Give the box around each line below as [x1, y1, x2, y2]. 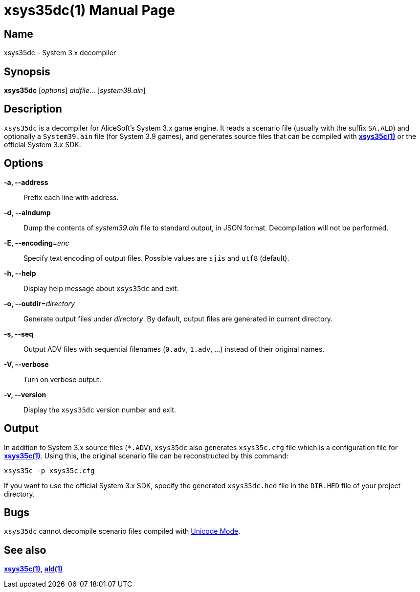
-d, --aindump [4, 208, 51, 217]
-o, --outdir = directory [4, 299, 75, 308]
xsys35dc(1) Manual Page [4, 2, 175, 19]
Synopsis [4, 65, 50, 78]
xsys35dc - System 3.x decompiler [4, 48, 116, 57]
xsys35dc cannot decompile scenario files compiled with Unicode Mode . [4, 527, 241, 536]
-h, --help [4, 269, 36, 277]
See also [4, 544, 46, 556]
